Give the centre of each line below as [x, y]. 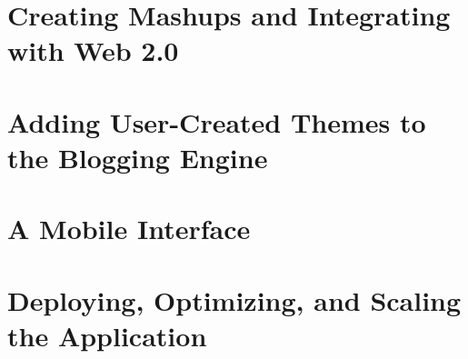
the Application [107, 335]
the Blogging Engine [138, 157]
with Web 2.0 [93, 50]
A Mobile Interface [129, 229]
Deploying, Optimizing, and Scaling [234, 299]
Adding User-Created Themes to [217, 121]
